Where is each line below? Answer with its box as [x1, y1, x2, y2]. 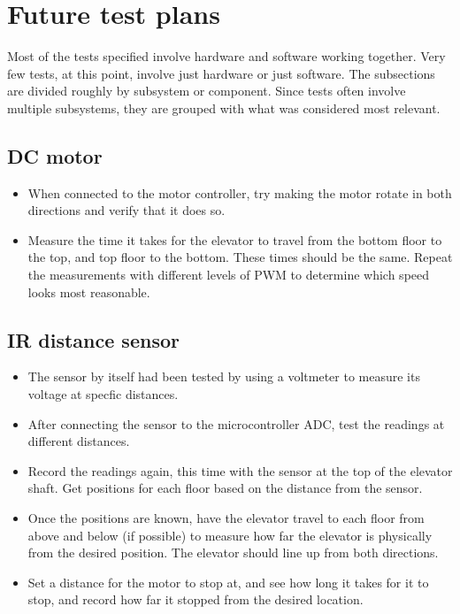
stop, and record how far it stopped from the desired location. [27, 590, 364, 609]
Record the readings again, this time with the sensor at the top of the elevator [27, 461, 453, 480]
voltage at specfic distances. [27, 385, 179, 403]
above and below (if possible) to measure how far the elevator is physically [27, 526, 433, 544]
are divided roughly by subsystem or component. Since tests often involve [7, 81, 406, 100]
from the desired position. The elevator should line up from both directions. [27, 543, 439, 562]
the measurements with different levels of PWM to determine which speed [27, 265, 430, 284]
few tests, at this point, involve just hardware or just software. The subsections [7, 64, 435, 82]
